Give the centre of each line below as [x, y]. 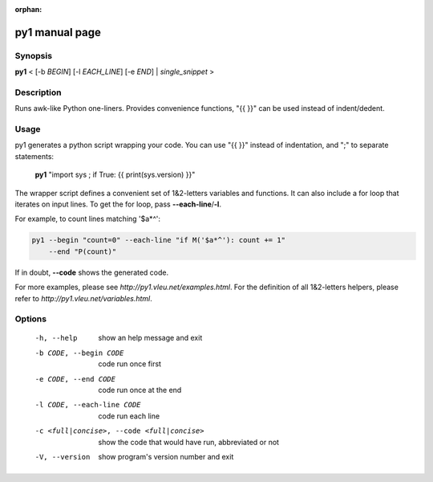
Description [38, 92]
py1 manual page [58, 32]
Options [31, 319]
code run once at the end [140, 390]
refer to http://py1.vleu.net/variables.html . [83, 298]
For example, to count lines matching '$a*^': [87, 219]
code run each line [129, 416]
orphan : [28, 9]
